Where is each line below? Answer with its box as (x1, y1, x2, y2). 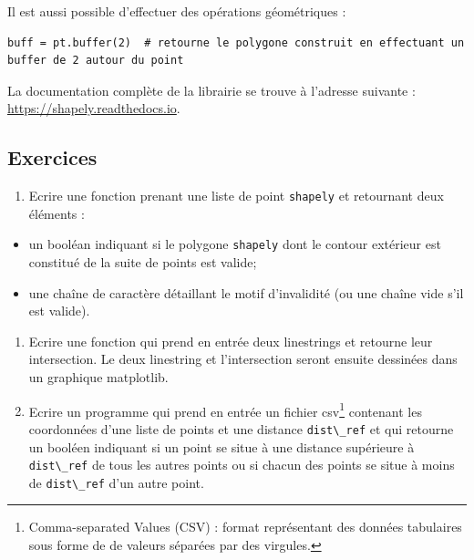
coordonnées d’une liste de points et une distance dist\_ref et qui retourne (28, 419, 454, 438)
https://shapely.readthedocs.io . (7, 99, 180, 118)
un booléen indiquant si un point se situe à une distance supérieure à (28, 437, 415, 456)
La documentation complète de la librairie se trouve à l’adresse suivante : (7, 80, 416, 99)
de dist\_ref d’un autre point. (28, 472, 204, 492)
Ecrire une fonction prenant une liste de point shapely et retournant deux (28, 186, 444, 205)
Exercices (7, 143, 98, 171)
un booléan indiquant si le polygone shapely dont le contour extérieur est (28, 234, 441, 254)
